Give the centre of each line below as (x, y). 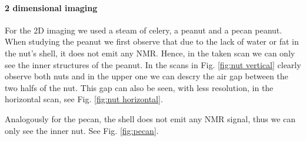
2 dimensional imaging (51, 7)
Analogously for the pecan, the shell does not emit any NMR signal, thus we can (150, 118)
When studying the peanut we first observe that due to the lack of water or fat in (152, 41)
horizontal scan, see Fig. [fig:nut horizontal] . (84, 99)
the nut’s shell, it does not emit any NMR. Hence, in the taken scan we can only (150, 53)
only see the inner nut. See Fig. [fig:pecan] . (82, 130)
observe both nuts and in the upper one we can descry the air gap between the (147, 76)
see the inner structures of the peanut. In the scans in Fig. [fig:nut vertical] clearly (153, 64)
